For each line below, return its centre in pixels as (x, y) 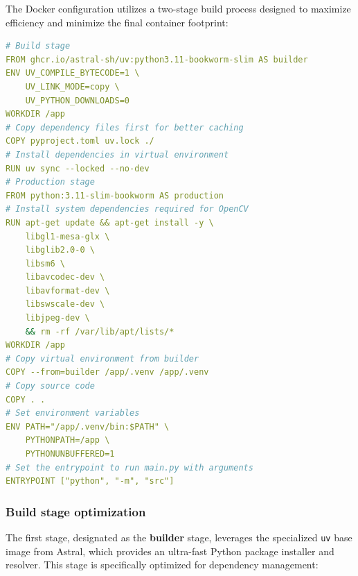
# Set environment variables (73, 413)
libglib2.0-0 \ (60, 250)
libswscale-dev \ (65, 304)
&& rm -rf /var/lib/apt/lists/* (100, 331)
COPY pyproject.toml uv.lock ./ (80, 141)
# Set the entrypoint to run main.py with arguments (129, 467)
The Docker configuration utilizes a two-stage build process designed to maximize (178, 8)
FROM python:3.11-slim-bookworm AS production (115, 195)
